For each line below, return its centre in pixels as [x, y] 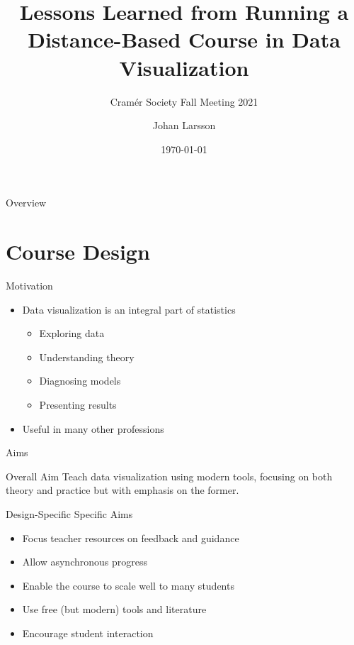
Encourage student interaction [88, 633]
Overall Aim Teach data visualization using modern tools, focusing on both [169, 476]
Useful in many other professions [93, 428]
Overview [26, 203]
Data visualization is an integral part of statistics [129, 309]
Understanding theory [87, 357]
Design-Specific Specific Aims [69, 513]
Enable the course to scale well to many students [128, 585]
